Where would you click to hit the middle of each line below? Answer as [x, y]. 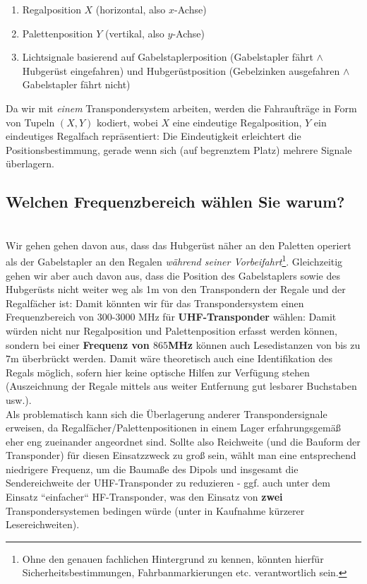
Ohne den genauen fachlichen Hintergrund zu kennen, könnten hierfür [173, 558]
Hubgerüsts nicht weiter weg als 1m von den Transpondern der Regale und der [176, 289]
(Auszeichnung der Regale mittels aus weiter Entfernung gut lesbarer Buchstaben [181, 386]
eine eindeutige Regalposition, [237, 122]
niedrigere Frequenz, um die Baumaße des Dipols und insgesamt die [152, 469]
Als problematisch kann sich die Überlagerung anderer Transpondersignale [167, 413]
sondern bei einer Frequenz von [78, 344]
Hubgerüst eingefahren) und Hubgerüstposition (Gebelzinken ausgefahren [181, 70]
